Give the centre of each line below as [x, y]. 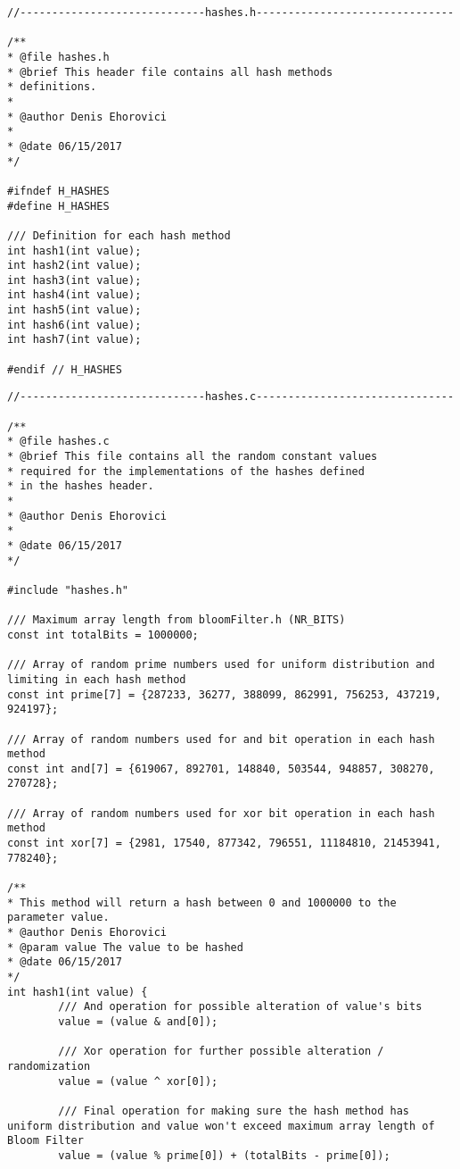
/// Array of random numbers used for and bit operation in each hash [221, 739]
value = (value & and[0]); [138, 1021]
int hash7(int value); [74, 340]
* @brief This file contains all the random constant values [193, 457]
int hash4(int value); [74, 295]
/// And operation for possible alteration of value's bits [240, 1007]
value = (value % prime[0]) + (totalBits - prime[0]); [224, 1155]
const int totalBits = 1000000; [103, 635]
